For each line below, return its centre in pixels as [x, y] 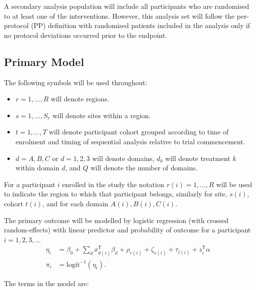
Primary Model [44, 61]
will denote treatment [198, 158]
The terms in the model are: [47, 283]
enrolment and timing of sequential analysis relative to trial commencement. [130, 141]
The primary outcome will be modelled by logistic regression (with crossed [116, 220]
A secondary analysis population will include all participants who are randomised [127, 6]
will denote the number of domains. [144, 168]
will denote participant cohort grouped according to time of [139, 132]
